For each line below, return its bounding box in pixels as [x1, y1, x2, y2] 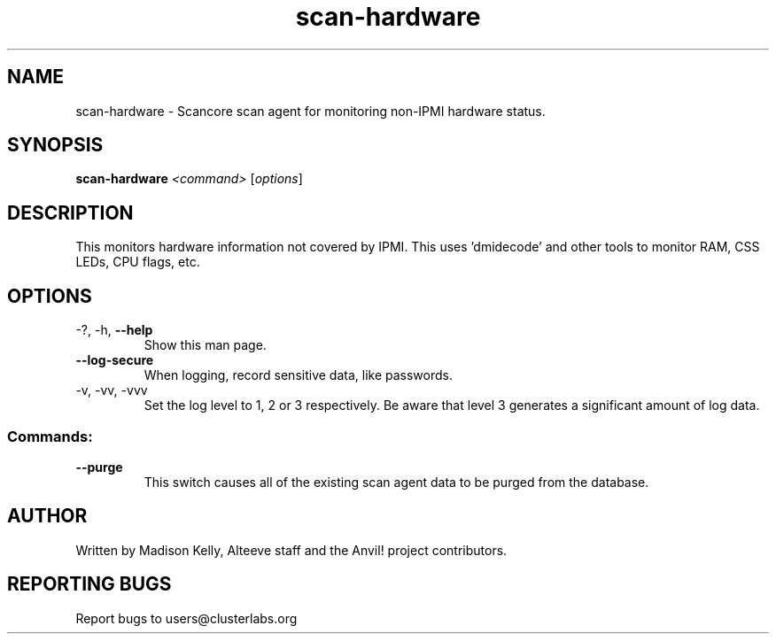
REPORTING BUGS [7, 573, 172, 596]
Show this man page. [144, 337, 267, 353]
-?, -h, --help [75, 322, 153, 338]
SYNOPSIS [7, 134, 104, 157]
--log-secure [75, 352, 154, 368]
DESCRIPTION [7, 201, 134, 224]
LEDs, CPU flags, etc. [75, 254, 200, 270]
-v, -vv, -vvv [75, 382, 148, 398]
